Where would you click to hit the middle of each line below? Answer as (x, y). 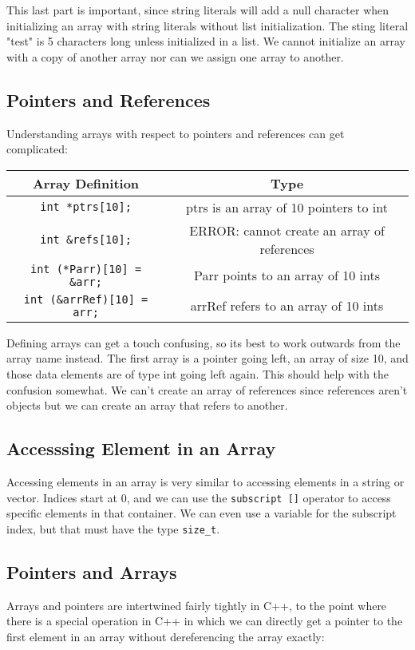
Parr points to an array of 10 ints (287, 275)
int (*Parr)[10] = (86, 269)
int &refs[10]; (86, 239)
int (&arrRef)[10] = (86, 299)
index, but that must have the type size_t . (113, 528)
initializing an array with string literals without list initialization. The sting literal (207, 25)
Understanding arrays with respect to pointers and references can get (176, 133)
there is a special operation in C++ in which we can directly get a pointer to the (205, 621)
